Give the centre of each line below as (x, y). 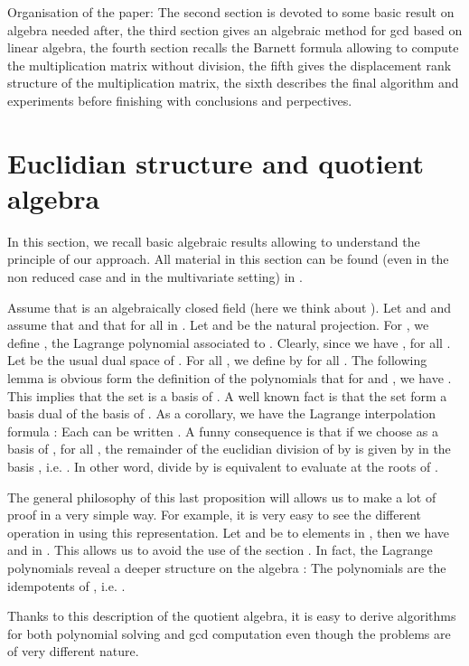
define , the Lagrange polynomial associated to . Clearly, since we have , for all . (229, 342)
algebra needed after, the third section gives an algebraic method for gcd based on (235, 29)
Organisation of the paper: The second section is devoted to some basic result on (231, 12)
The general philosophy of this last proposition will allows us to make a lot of (222, 497)
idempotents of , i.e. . (66, 585)
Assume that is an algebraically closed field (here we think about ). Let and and (229, 307)
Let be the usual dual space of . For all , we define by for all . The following (217, 360)
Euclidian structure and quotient (216, 162)
